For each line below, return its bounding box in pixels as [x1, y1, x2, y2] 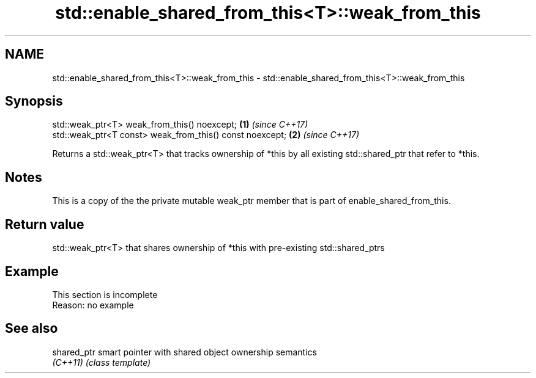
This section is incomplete [52, 289, 158, 300]
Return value [5, 216, 84, 232]
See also [5, 321, 58, 336]
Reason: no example [52, 299, 134, 310]
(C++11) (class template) [52, 357, 151, 368]
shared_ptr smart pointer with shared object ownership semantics [52, 346, 317, 357]
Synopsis [5, 93, 63, 109]
